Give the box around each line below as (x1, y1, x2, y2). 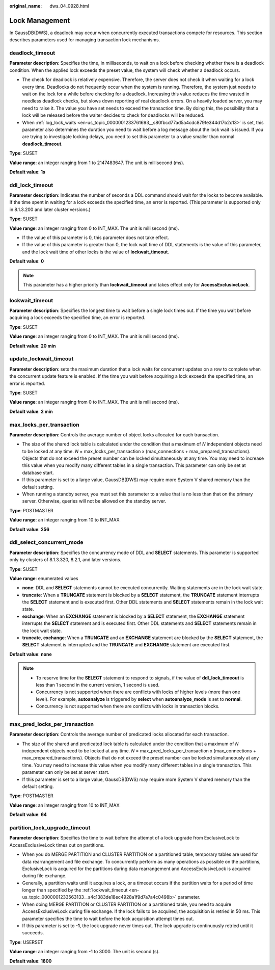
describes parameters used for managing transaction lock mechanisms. (9, 37, 160, 43)
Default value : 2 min (9, 408, 53, 414)
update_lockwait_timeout (9, 355, 74, 362)
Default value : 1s (9, 169, 46, 175)
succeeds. (22, 930, 44, 936)
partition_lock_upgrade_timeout (9, 824, 91, 831)
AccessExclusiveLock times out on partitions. (9, 842, 105, 848)
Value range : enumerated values (9, 575, 78, 581)
